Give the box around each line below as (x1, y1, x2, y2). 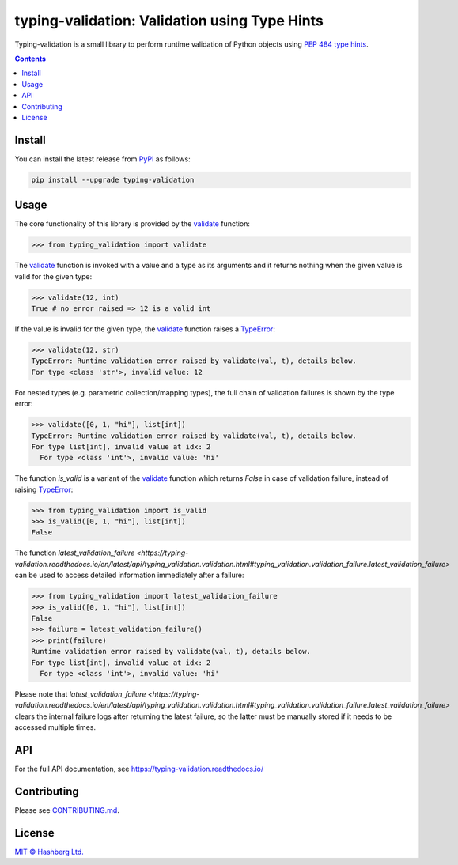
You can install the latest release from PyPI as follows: (14, 154, 191, 164)
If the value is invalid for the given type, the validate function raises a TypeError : (14, 324, 276, 334)
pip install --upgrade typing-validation (31, 175, 195, 184)
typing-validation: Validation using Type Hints (14, 12, 324, 29)
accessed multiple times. (14, 723, 97, 732)
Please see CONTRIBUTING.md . (14, 805, 120, 814)
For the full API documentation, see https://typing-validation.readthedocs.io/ (14, 764, 264, 773)
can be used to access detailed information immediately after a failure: (14, 570, 244, 580)
